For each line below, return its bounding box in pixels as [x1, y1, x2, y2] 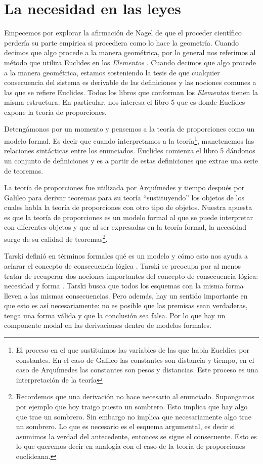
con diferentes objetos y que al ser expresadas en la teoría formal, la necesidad [4, 222, 246, 232]
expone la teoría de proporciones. [4, 106, 107, 117]
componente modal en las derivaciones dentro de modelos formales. [4, 320, 211, 330]
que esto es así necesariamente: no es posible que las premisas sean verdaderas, [4, 300, 248, 311]
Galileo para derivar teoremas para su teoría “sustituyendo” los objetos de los [4, 192, 244, 202]
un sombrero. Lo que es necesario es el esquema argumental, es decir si [16, 421, 235, 432]
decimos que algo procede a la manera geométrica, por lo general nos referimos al [4, 47, 256, 58]
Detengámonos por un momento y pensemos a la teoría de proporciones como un [4, 123, 255, 134]
